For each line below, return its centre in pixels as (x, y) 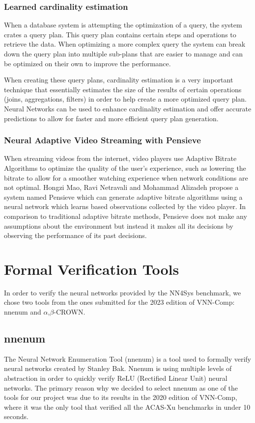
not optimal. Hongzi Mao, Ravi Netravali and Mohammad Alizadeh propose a (121, 187)
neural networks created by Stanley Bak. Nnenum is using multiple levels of (118, 368)
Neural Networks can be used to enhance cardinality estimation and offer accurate (128, 108)
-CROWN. (70, 312)
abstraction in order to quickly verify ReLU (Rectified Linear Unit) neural (116, 378)
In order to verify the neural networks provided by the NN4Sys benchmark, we (123, 292)
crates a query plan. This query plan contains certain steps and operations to (120, 34)
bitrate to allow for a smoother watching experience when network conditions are (126, 177)
